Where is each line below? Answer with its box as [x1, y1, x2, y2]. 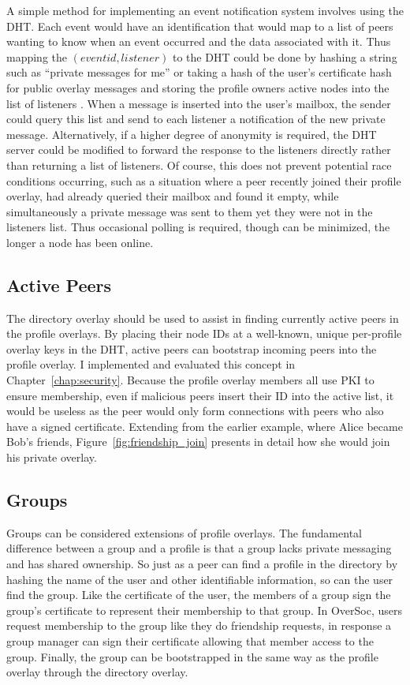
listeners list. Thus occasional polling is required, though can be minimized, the [6, 219, 390, 235]
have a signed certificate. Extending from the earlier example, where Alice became [6, 417, 403, 434]
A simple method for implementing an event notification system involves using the [6, 2, 404, 18]
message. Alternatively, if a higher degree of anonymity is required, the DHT [6, 125, 377, 142]
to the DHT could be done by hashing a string [172, 48, 397, 65]
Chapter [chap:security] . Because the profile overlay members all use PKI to [6, 372, 375, 388]
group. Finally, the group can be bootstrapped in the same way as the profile [6, 648, 378, 664]
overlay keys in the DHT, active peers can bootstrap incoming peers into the [6, 340, 377, 357]
